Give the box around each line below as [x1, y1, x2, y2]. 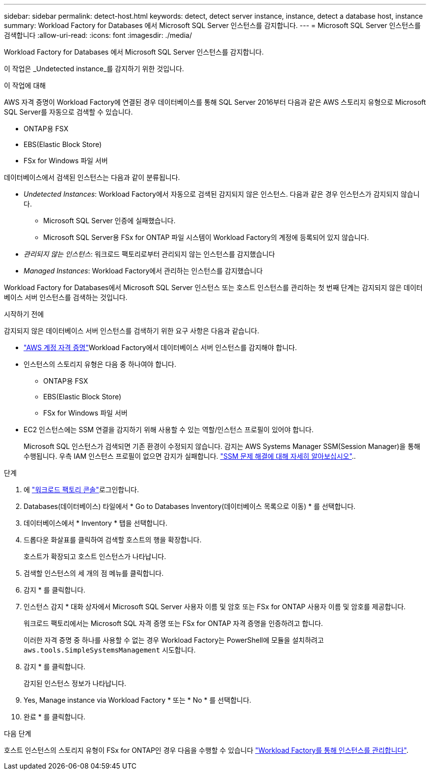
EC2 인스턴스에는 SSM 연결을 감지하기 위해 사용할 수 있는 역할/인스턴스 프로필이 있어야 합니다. [24, 425, 314, 434]
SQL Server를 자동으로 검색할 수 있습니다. [4, 108, 133, 116]
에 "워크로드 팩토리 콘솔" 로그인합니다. [24, 485, 139, 494]
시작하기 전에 [4, 310, 44, 318]
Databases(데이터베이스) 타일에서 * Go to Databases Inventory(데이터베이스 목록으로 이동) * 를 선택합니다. [24, 502, 356, 510]
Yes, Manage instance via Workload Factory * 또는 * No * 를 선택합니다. [24, 696, 251, 704]
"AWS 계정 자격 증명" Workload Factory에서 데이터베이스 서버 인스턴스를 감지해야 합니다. [24, 343, 297, 352]
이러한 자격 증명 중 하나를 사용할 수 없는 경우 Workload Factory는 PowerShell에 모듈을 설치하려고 [24, 636, 324, 644]
